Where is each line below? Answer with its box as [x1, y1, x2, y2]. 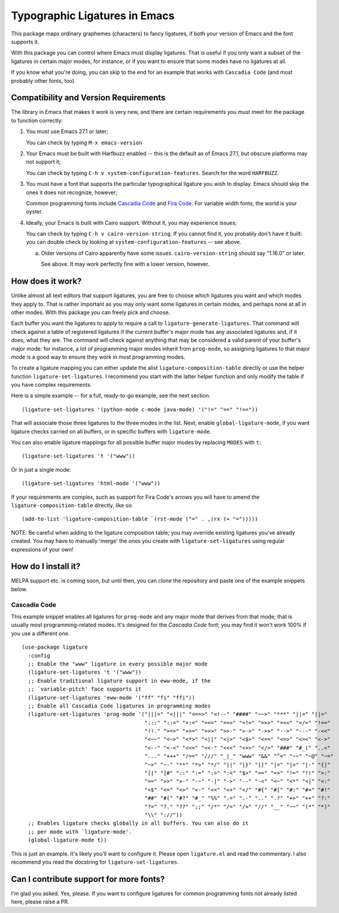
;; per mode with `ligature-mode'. [28, 828, 133, 835]
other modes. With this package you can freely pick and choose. [11, 309, 170, 316]
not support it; [26, 158, 61, 165]
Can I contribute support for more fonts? [11, 874, 165, 884]
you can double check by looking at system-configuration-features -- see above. [26, 239, 242, 246]
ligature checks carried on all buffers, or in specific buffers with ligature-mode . [11, 427, 212, 435]
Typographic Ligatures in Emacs [11, 9, 175, 22]
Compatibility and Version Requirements [11, 93, 166, 103]
